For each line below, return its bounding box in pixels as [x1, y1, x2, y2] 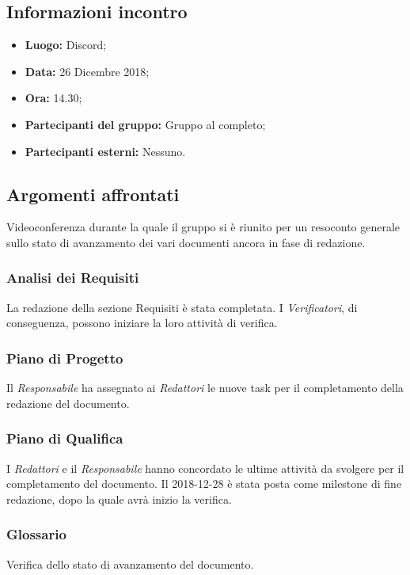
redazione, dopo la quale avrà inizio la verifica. [6, 490, 232, 507]
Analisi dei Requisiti [6, 268, 139, 287]
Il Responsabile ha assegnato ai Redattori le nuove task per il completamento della [6, 379, 404, 396]
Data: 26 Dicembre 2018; [25, 63, 150, 79]
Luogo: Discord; [25, 36, 107, 53]
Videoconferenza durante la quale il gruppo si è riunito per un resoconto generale [6, 219, 401, 235]
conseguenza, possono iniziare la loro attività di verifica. [6, 314, 278, 331]
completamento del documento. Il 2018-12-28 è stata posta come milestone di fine [6, 475, 402, 492]
